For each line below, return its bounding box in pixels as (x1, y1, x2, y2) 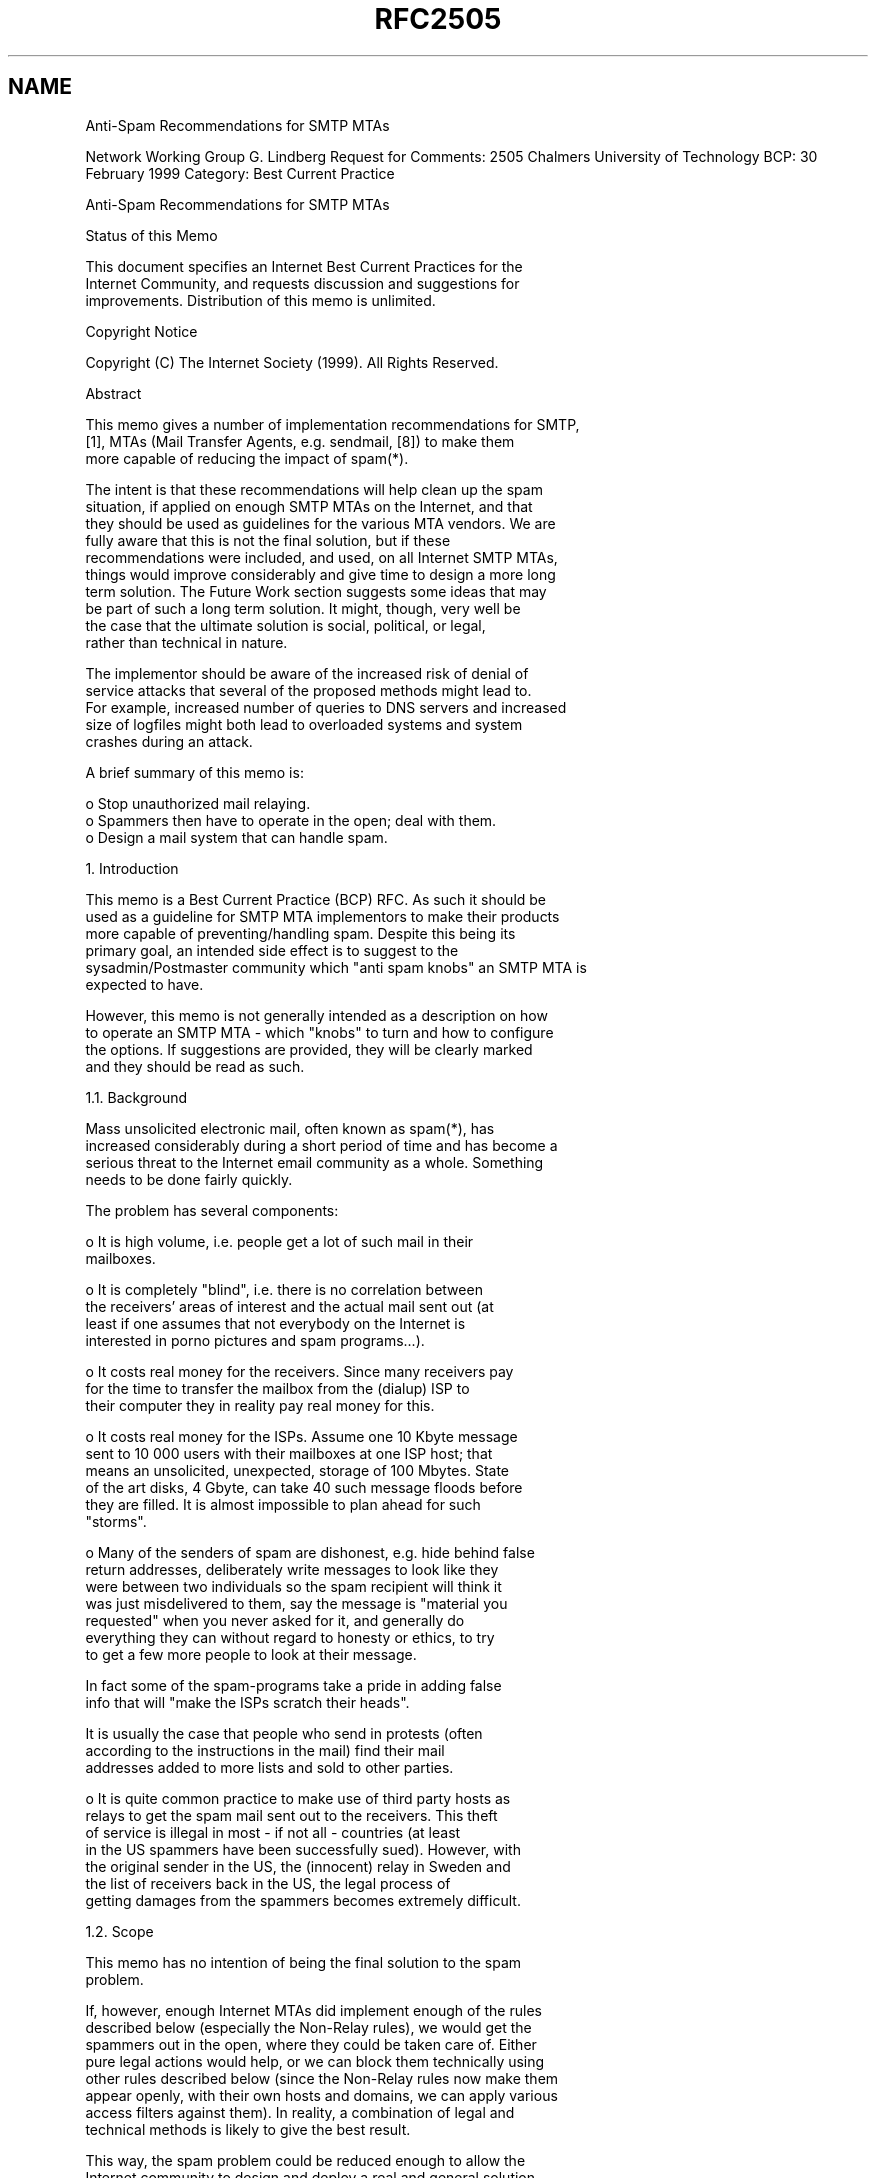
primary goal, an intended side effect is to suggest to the (85, 941, 459, 959)
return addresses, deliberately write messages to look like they (85, 1560, 499, 1578)
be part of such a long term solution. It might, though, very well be (85, 599, 521, 617)
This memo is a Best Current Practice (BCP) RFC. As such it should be (85, 890, 547, 908)
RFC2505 (374, 2, 502, 36)
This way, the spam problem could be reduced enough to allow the (85, 2151, 526, 2169)
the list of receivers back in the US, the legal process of (85, 1874, 451, 1892)
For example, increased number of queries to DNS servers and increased (85, 698, 567, 716)
